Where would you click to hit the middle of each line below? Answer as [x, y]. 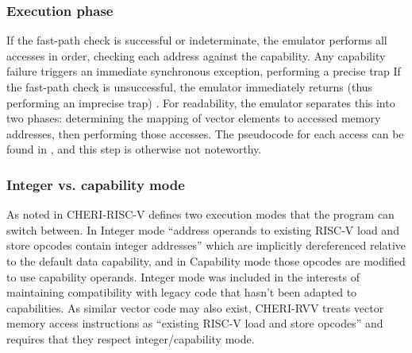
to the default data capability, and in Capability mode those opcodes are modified [206, 260]
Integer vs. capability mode [96, 184]
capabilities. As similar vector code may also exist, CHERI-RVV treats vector [195, 307]
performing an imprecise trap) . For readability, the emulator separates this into [201, 102]
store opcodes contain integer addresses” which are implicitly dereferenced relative [206, 245]
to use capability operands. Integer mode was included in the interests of [183, 276]
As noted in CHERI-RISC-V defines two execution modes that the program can [200, 214]
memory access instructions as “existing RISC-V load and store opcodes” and [195, 323]
